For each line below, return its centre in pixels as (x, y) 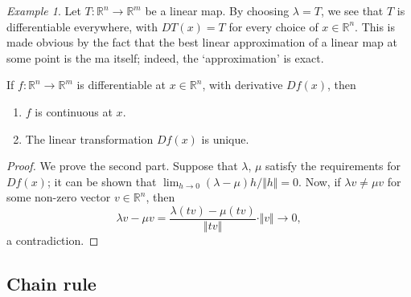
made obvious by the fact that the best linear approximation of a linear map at (202, 42)
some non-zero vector (59, 197)
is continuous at (74, 111)
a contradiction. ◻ (53, 240)
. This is (375, 26)
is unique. (225, 138)
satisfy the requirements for (333, 166)
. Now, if (320, 181)
